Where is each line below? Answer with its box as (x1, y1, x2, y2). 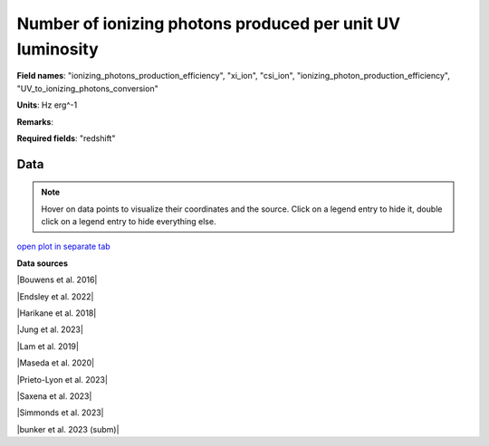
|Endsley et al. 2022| (16, 290, 94, 302)
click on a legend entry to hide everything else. (41, 216, 216, 227)
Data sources (16, 258, 68, 269)
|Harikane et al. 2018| (16, 308, 97, 318)
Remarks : (16, 116, 54, 127)
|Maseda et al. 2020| (16, 357, 95, 368)
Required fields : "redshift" (16, 132, 116, 144)
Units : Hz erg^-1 (16, 100, 78, 110)
